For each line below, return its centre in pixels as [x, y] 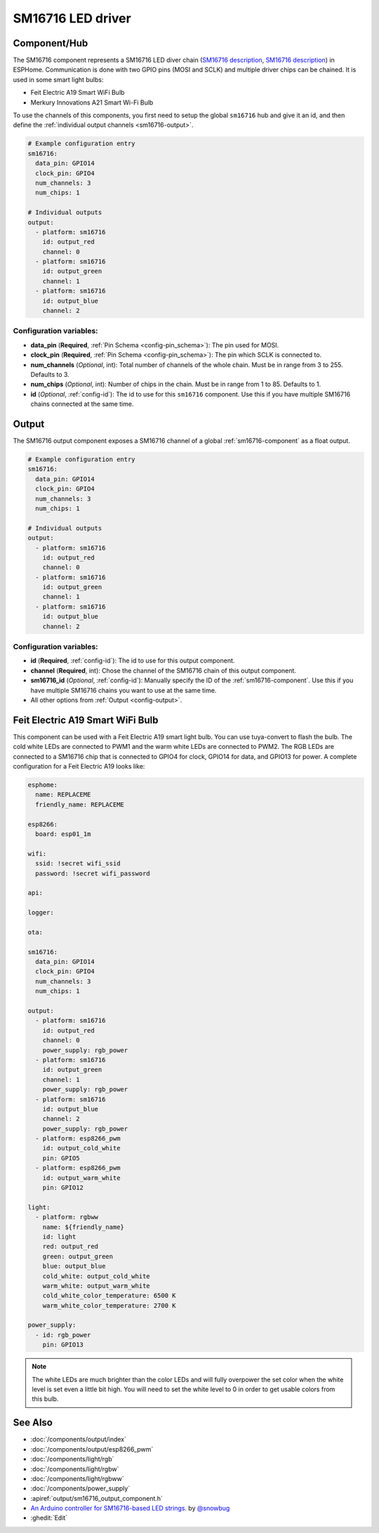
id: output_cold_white [81, 1148]
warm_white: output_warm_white [96, 1286]
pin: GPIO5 [61, 1158]
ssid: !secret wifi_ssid [78, 864]
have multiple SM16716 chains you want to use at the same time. [124, 690]
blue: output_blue [74, 1266]
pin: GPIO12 [63, 1188]
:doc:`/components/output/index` [78, 1440]
